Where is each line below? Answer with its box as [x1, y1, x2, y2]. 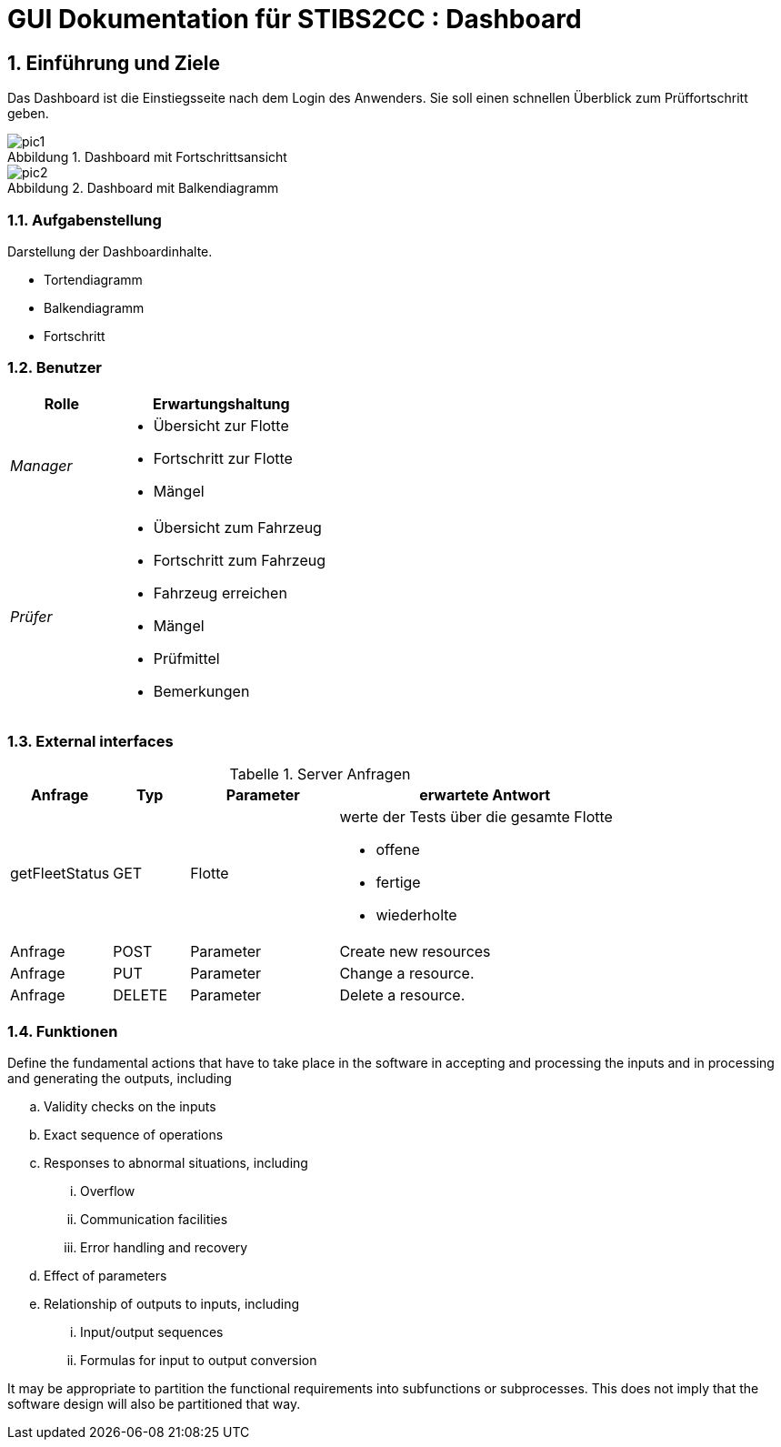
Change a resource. [339, 964, 475, 983]
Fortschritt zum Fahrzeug [153, 550, 326, 569]
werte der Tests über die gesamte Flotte [339, 808, 613, 827]
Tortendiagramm [44, 271, 143, 287]
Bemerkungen [153, 681, 250, 700]
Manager [10, 456, 73, 475]
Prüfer [10, 607, 53, 626]
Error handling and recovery [80, 1240, 248, 1256]
